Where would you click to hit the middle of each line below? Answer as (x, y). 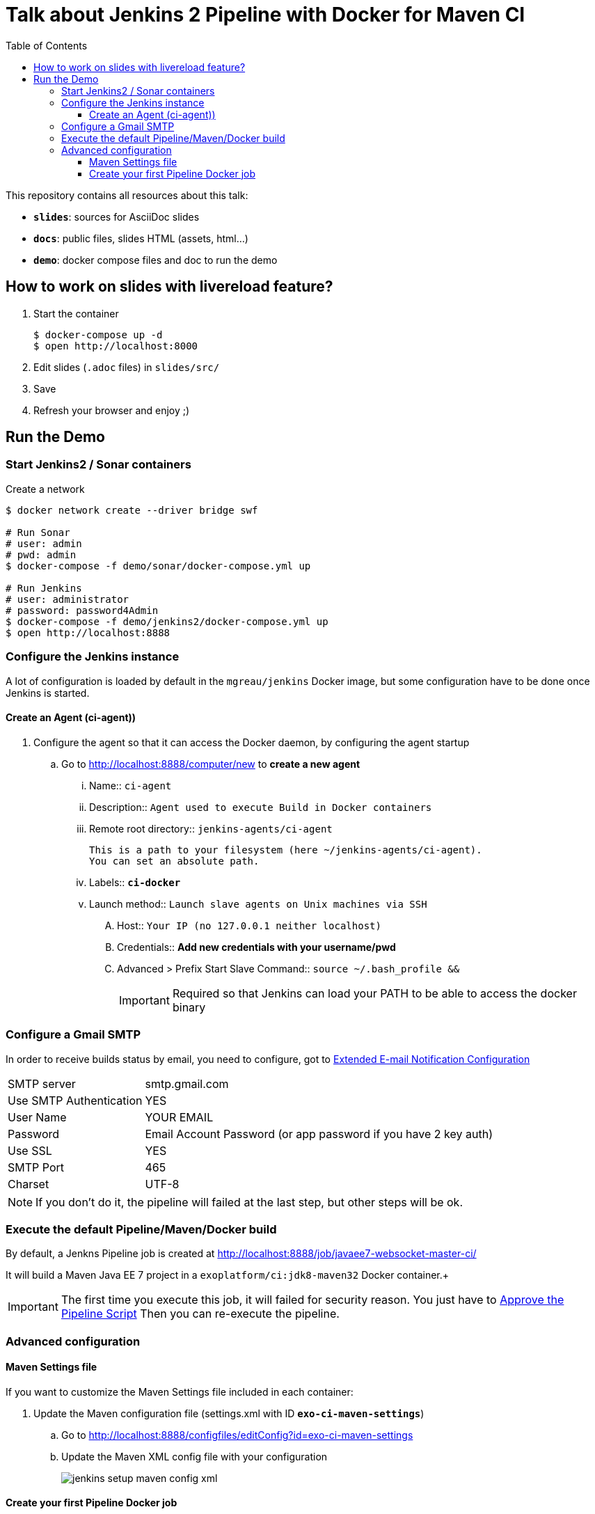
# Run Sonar (38, 532)
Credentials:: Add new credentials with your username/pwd (256, 947)
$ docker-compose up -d (98, 334)
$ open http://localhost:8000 (116, 346)
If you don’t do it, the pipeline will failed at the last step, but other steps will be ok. (249, 1202)
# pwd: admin (41, 554)
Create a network (45, 489)
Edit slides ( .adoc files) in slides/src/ (127, 367)
